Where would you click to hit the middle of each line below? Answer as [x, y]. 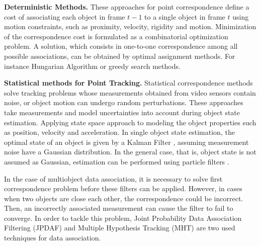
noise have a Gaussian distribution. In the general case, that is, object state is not [130, 152]
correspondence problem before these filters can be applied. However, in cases [123, 188]
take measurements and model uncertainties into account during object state [122, 112]
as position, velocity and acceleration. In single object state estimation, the [119, 132]
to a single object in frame [185, 16]
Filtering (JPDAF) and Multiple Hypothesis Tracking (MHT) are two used [120, 228]
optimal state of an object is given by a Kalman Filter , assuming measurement [126, 142]
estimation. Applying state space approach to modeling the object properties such [130, 122]
